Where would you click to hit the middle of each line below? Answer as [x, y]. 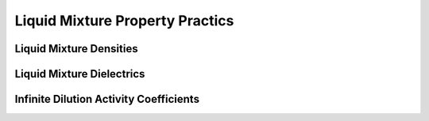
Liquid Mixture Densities [76, 49]
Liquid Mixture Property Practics [124, 21]
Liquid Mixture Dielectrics [80, 74]
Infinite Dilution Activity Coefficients [107, 99]
